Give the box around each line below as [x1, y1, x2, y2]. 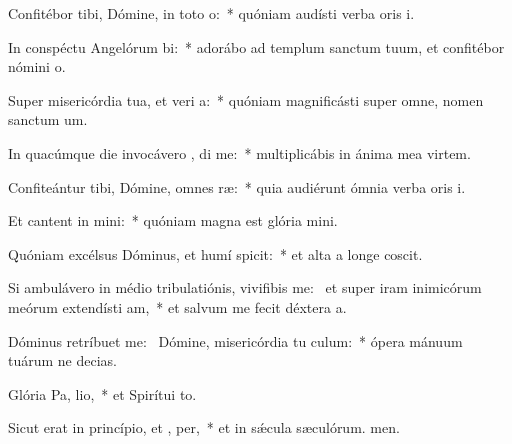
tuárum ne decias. [8, 350, 118, 371]
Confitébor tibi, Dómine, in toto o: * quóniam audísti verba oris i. [8, 3, 415, 23]
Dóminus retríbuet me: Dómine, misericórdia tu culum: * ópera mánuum [8, 330, 463, 351]
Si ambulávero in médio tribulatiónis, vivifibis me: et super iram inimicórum [8, 277, 482, 298]
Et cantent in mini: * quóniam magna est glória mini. [8, 210, 338, 231]
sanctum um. [8, 109, 88, 130]
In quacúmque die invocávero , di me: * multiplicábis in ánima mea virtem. [8, 142, 471, 163]
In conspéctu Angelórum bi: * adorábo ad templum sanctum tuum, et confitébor [8, 36, 505, 57]
